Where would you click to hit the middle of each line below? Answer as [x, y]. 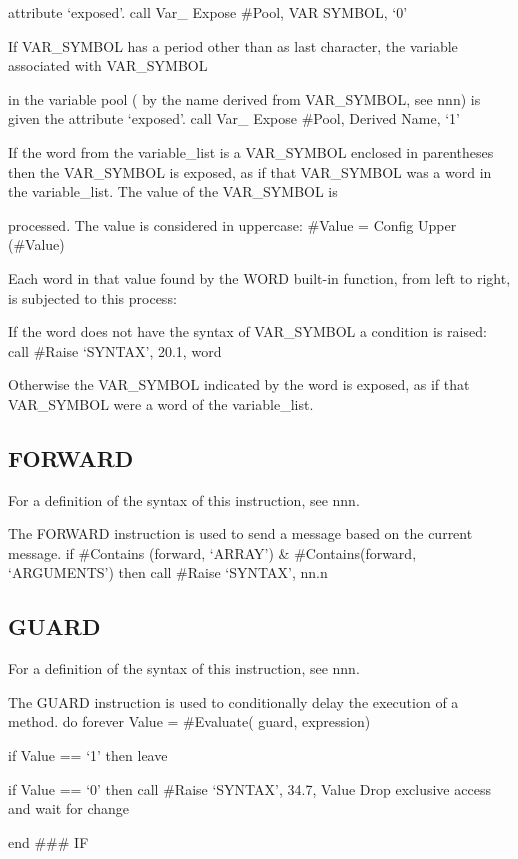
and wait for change [68, 808]
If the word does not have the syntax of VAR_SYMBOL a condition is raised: [247, 331]
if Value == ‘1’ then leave [88, 755]
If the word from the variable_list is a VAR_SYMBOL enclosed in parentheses [251, 151]
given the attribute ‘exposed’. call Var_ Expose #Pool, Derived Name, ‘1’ [234, 118]
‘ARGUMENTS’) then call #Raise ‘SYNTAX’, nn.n [168, 572]
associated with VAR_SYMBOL [108, 65]
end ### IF [48, 841]
